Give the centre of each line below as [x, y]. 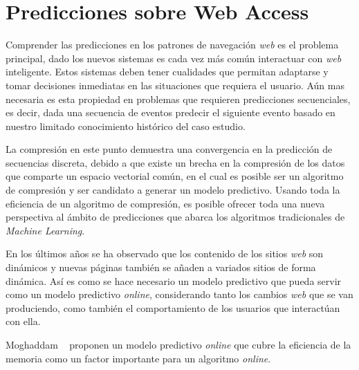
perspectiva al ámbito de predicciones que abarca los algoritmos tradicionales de [175, 217]
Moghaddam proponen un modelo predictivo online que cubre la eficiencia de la [178, 344]
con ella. [23, 321]
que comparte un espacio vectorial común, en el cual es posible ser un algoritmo [175, 176]
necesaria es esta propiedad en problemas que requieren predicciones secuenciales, [178, 99]
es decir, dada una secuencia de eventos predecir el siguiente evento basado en [171, 112]
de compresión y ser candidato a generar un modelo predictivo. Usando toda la [173, 190]
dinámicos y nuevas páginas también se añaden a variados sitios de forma [161, 267]
